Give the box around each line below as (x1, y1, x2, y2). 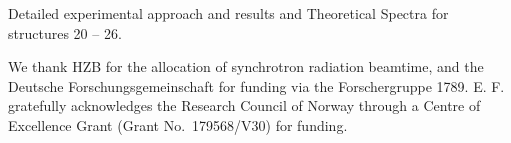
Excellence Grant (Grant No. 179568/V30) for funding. (8, 114, 348, 135)
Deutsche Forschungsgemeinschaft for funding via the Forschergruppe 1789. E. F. (8, 75, 505, 96)
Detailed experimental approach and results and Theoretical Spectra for (8, 3, 449, 23)
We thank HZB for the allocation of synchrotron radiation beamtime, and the (8, 56, 484, 77)
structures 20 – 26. (8, 22, 122, 43)
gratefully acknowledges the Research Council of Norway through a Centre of (8, 95, 481, 116)
